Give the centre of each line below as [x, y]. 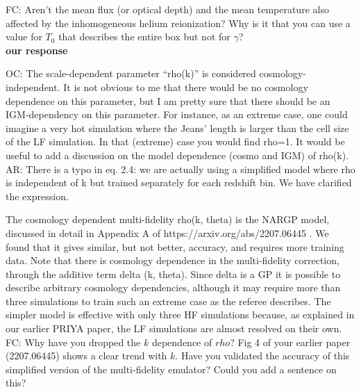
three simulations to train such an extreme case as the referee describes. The [168, 301]
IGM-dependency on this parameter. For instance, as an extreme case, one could [177, 114]
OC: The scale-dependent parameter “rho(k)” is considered [131, 73]
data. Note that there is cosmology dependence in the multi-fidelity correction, [173, 260]
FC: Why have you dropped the [73, 342]
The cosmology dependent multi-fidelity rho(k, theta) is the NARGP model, [168, 219]
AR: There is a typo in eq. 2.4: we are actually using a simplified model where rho [180, 169]
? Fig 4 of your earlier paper [290, 342]
